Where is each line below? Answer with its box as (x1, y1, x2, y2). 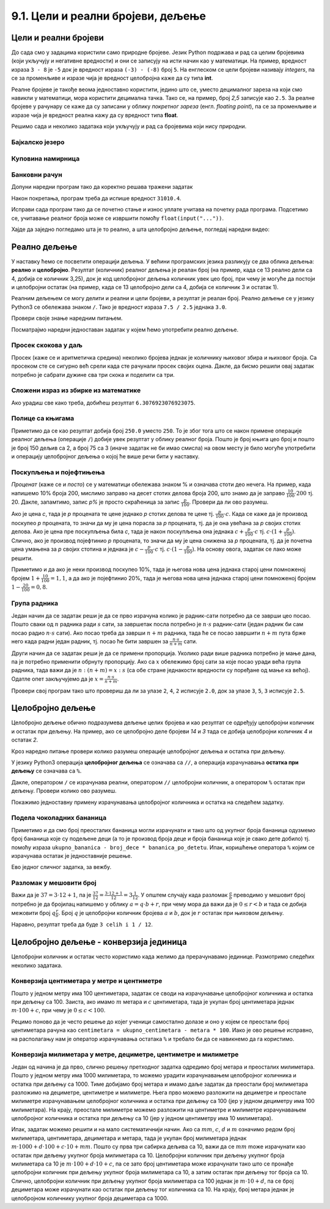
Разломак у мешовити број (11, 879, 97, 887)
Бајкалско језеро (11, 138, 65, 146)
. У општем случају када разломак (137, 892, 228, 899)
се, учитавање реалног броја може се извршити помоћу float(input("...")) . (11, 214, 224, 222)
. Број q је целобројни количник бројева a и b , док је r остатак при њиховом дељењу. (58, 909, 284, 916)
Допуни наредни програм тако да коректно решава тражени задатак (11, 183, 193, 191)
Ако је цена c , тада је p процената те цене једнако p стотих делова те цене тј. (11, 510, 215, 517)
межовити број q (11, 909, 56, 916)
